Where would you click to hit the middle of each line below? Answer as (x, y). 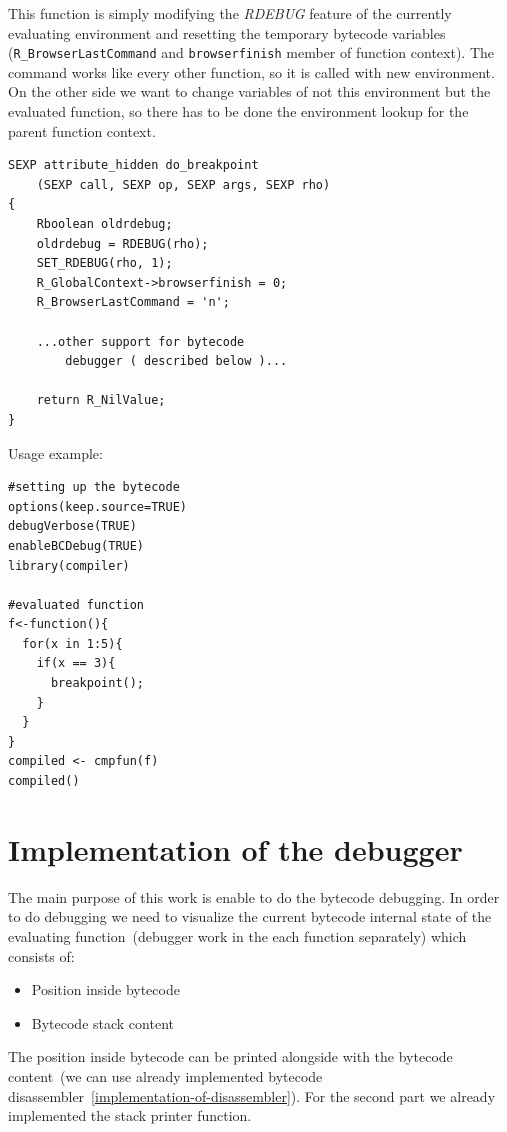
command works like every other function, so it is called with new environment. (251, 71)
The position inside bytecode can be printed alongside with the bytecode (230, 1056)
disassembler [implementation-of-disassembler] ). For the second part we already (252, 1095)
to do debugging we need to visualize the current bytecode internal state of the (250, 916)
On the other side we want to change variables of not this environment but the (249, 91)
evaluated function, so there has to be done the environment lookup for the (238, 111)
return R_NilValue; (101, 400)
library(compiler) (69, 565)
